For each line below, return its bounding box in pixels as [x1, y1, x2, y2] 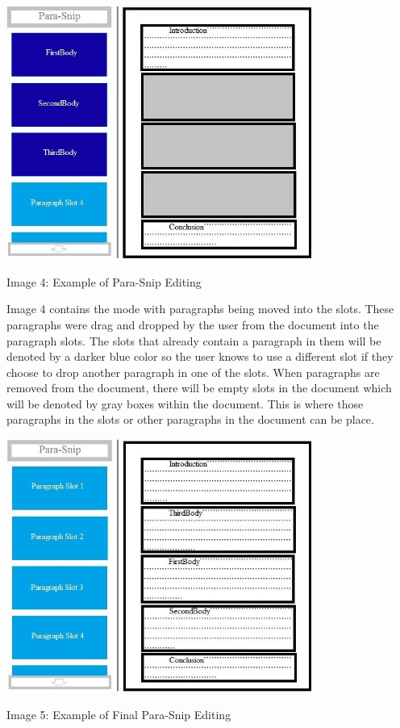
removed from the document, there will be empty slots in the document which [6, 379, 392, 396]
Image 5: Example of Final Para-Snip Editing [6, 705, 231, 722]
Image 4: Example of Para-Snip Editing [6, 273, 202, 290]
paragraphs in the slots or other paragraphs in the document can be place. [6, 411, 374, 428]
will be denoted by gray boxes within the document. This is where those [6, 395, 364, 412]
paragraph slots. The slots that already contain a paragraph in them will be [6, 332, 381, 349]
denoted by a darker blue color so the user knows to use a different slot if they [6, 348, 394, 365]
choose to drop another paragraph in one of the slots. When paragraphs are [6, 363, 380, 380]
